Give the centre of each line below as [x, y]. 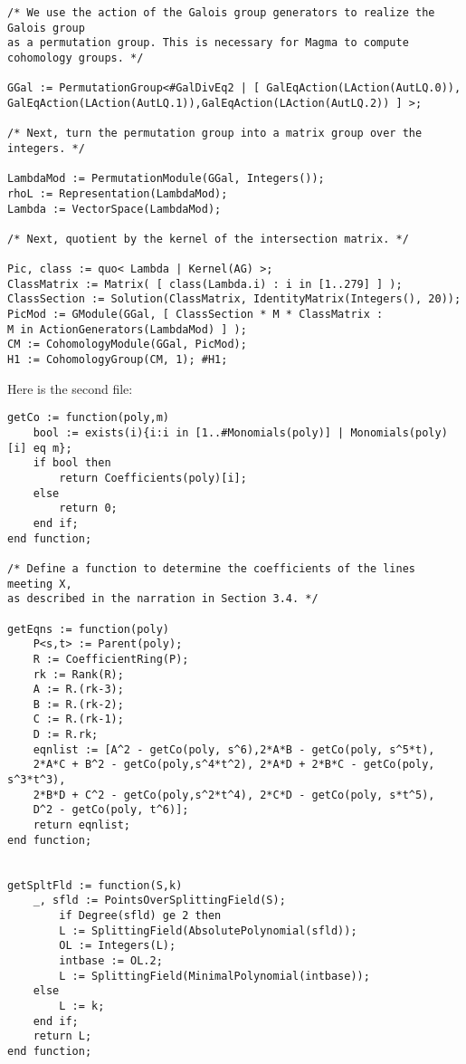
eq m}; [52, 448]
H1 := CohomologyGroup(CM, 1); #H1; [118, 360]
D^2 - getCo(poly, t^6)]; [111, 810]
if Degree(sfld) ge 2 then [140, 915]
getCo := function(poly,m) [88, 418]
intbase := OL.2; [111, 960]
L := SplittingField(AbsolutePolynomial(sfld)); [208, 930]
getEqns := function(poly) [88, 629]
